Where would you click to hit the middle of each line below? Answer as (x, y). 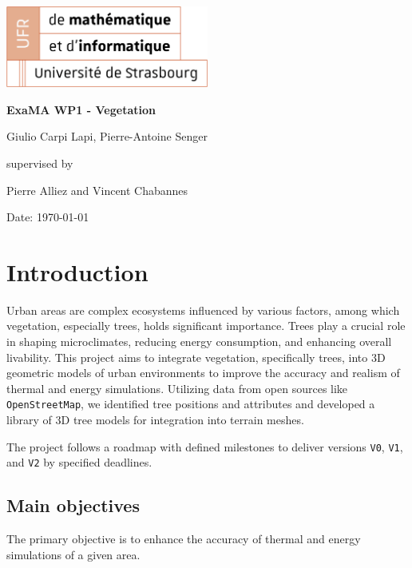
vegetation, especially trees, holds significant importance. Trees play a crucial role (206, 326)
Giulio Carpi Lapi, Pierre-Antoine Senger (107, 136)
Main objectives (73, 505)
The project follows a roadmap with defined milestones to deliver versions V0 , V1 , (205, 446)
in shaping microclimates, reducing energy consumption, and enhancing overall (199, 342)
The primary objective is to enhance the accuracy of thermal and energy (184, 539)
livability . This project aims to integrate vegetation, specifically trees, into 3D (196, 357)
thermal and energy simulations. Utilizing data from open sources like (177, 388)
